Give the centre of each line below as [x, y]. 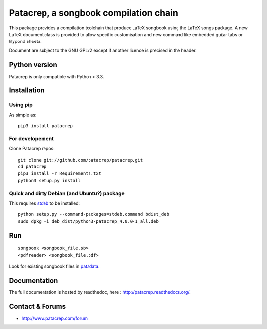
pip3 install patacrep [45, 126]
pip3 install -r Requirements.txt [60, 174]
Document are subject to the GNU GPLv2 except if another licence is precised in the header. [103, 50]
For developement [32, 138]
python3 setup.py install [49, 181]
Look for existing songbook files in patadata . [54, 266]
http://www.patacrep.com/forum [55, 318]
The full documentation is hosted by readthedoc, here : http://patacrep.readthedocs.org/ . [100, 292]
